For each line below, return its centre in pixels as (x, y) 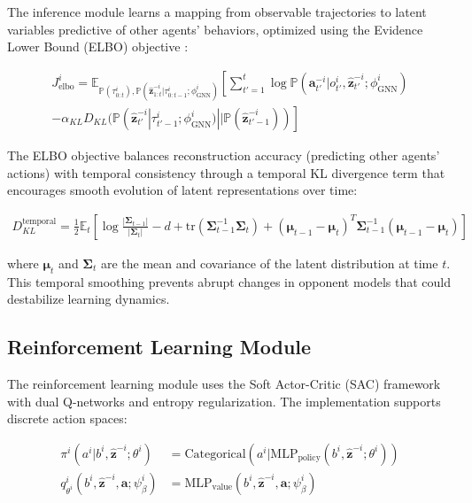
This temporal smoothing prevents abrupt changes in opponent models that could (229, 281)
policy (309, 458)
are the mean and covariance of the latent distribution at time (269, 263)
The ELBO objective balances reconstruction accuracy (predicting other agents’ (224, 155)
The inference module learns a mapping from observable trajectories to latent (217, 12)
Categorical (215, 454)
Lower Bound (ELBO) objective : (98, 46)
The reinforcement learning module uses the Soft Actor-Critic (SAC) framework (224, 384)
